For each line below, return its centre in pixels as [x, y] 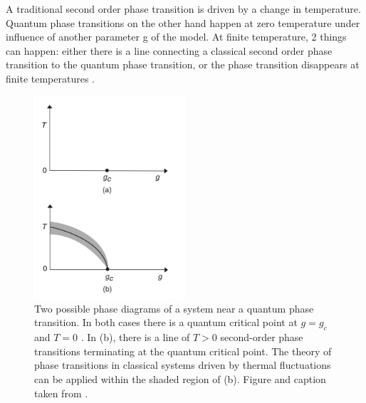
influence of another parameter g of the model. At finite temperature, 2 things [176, 37]
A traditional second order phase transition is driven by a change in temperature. [183, 9]
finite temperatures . [51, 78]
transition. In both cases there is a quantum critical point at [166, 322]
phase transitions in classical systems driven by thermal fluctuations [183, 365]
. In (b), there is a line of [135, 337]
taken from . [61, 393]
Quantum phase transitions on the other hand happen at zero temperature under [183, 22]
